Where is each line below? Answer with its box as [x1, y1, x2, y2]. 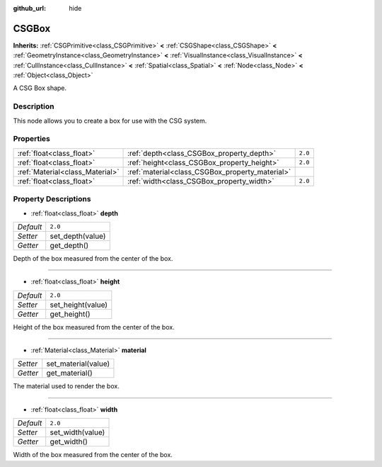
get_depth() [50, 240, 89, 250]
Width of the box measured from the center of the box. [13, 451, 173, 459]
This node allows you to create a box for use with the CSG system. [13, 116, 207, 125]
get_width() [50, 437, 88, 446]
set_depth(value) [50, 231, 106, 241]
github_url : [13, 4, 46, 12]
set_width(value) [50, 427, 105, 437]
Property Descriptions [13, 194, 91, 204]
